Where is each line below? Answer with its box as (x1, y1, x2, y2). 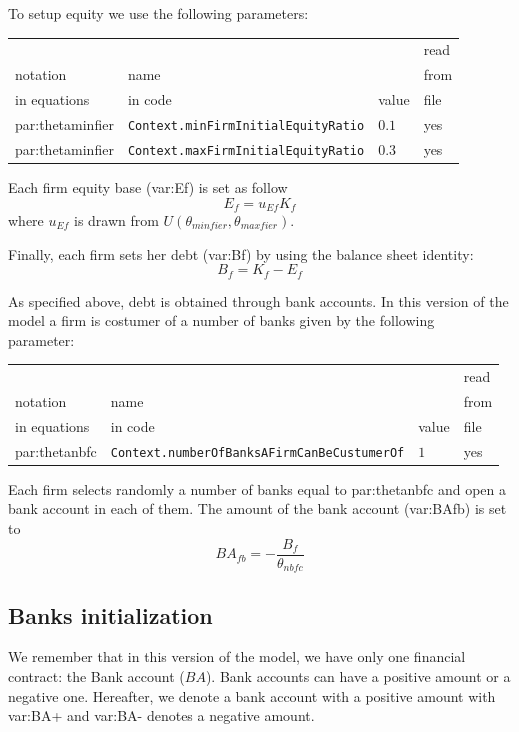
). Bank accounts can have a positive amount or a (205, 665, 511, 686)
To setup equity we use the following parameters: (8, 3, 309, 23)
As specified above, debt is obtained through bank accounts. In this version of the (8, 290, 509, 311)
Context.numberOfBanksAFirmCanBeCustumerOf (110, 445, 405, 460)
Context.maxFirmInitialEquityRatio (127, 143, 365, 158)
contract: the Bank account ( (8, 665, 185, 686)
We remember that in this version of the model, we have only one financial (8, 646, 466, 667)
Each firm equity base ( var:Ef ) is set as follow (8, 176, 288, 197)
